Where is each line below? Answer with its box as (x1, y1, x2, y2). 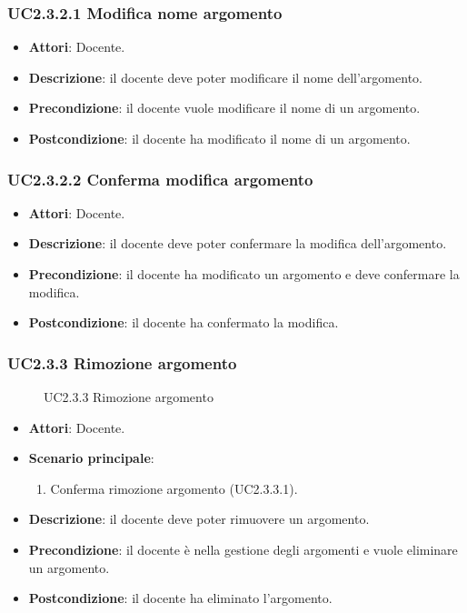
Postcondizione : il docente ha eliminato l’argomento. (28, 588, 333, 608)
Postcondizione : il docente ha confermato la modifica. (28, 313, 339, 332)
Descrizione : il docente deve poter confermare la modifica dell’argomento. (28, 234, 447, 253)
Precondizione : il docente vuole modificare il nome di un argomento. (28, 98, 421, 117)
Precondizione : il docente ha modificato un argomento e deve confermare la (28, 265, 460, 283)
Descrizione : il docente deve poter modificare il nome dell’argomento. (28, 67, 422, 86)
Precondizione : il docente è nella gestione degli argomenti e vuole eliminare (28, 539, 458, 558)
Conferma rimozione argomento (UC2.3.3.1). (50, 478, 298, 497)
